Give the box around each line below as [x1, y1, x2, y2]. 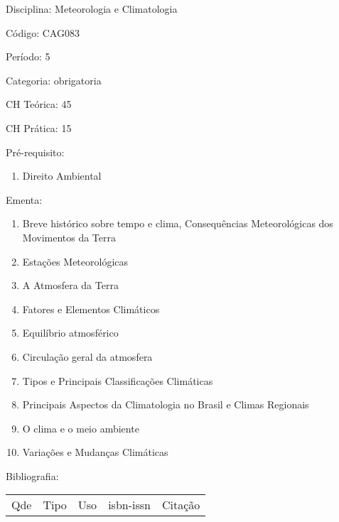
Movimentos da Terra [22, 229, 117, 244]
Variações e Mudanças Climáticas [22, 445, 168, 460]
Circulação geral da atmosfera [22, 349, 153, 364]
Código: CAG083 [6, 25, 80, 40]
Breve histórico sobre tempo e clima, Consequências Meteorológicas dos [22, 216, 333, 231]
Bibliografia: [6, 468, 59, 483]
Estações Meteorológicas [22, 254, 129, 268]
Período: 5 [6, 49, 50, 64]
